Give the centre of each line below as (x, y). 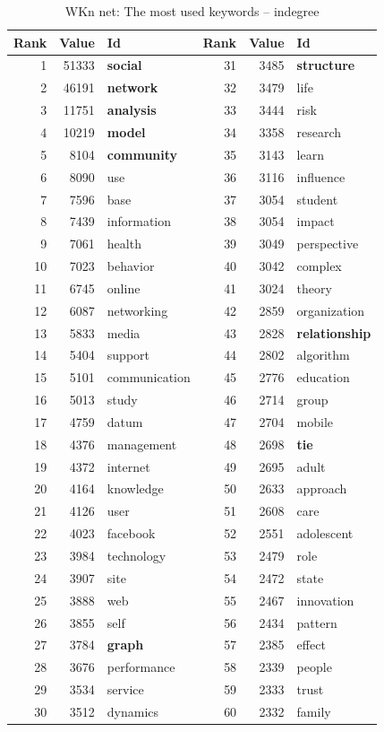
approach (322, 488)
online (124, 288)
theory (314, 288)
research (319, 131)
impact (316, 221)
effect (311, 645)
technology (137, 555)
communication (149, 377)
